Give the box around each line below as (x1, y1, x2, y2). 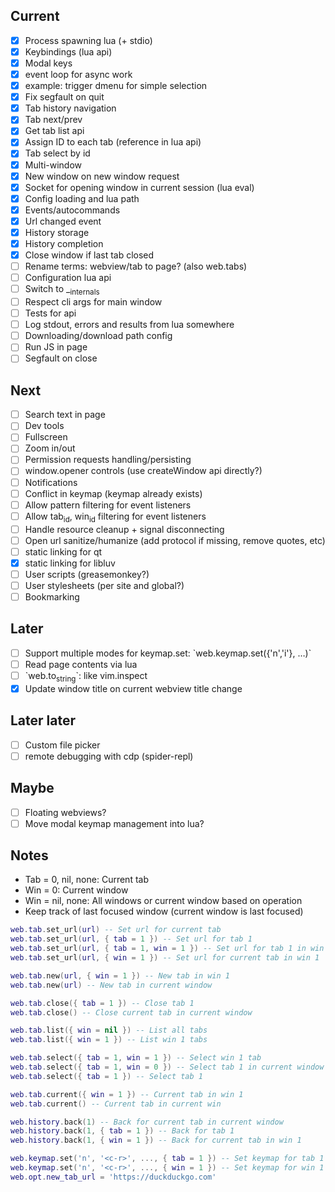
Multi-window (24, 159, 83, 171)
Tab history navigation (24, 102, 117, 114)
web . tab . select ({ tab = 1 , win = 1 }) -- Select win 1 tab (10, 1053, 262, 1063)
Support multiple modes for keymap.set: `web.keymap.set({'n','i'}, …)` (24, 647, 312, 659)
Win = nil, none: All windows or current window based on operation (24, 895, 303, 907)
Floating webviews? (24, 806, 107, 818)
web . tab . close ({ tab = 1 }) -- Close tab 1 (10, 998, 195, 1008)
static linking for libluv (24, 557, 116, 569)
